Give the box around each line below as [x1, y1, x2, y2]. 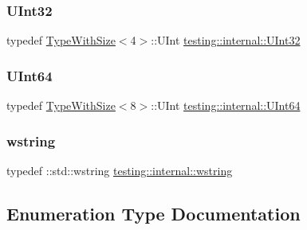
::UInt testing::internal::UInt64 [151, 97, 301, 114]
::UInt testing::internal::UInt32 [151, 32, 301, 49]
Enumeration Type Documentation [6, 201, 301, 225]
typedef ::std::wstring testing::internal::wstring [6, 162, 233, 178]
